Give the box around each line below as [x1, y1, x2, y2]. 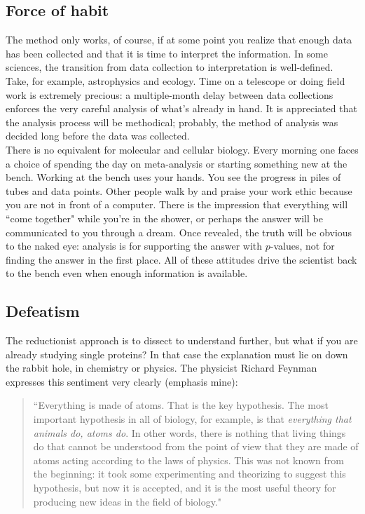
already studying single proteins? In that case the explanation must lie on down [6, 346, 348, 361]
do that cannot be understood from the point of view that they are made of [33, 439, 359, 454]
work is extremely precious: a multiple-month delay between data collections [6, 87, 333, 102]
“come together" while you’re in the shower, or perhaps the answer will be [6, 210, 323, 225]
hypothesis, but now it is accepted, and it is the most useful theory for [33, 480, 336, 495]
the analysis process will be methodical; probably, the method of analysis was [6, 114, 338, 129]
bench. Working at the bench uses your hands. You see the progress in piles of [6, 170, 341, 184]
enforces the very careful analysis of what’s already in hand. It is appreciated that [6, 101, 357, 116]
